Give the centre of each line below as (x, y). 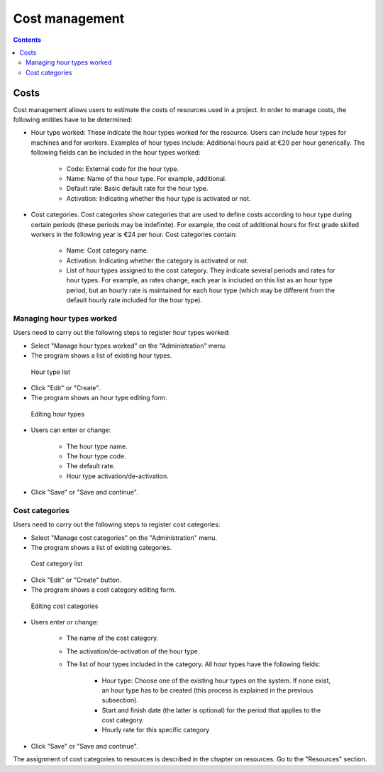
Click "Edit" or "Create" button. (76, 580)
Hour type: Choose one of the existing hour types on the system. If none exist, (216, 680)
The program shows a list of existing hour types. (102, 355)
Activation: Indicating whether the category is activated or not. (157, 260)
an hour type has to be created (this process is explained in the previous (207, 690)
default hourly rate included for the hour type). (134, 300)
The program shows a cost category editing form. (104, 590)
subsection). (120, 700)
